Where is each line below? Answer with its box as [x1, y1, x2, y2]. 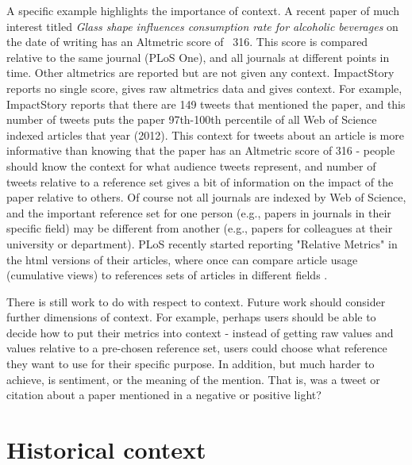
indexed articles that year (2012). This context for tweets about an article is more [6, 126, 404, 143]
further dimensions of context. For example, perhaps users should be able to [6, 309, 376, 325]
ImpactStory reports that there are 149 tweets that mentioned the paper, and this [6, 95, 406, 112]
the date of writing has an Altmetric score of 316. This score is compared [6, 33, 368, 50]
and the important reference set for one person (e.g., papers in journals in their [6, 204, 391, 221]
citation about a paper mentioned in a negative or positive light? [6, 386, 322, 403]
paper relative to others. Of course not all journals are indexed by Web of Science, [6, 189, 406, 206]
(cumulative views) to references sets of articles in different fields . [6, 267, 328, 283]
